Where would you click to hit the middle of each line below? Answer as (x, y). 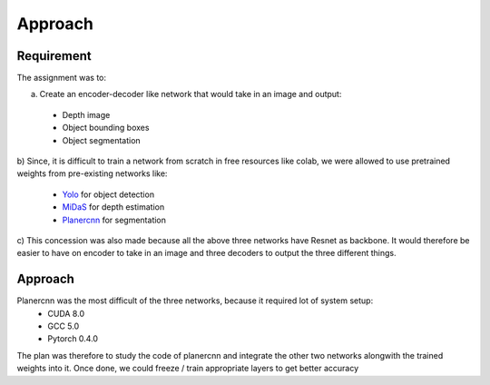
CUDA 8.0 (66, 313)
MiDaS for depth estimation (113, 207)
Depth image (86, 114)
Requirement (54, 56)
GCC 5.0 (64, 326)
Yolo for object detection (108, 194)
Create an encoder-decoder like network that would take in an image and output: (191, 94)
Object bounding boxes (106, 128)
